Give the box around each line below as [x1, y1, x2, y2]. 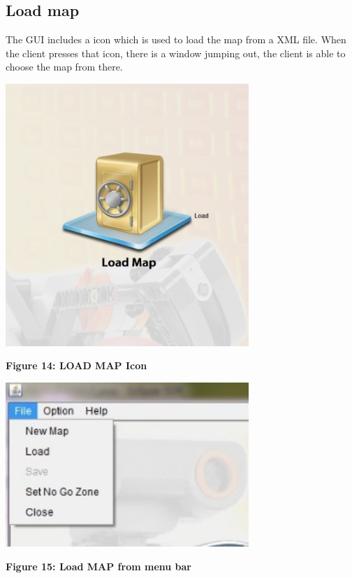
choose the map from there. [6, 59, 123, 74]
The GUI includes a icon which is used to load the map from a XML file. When [6, 32, 346, 47]
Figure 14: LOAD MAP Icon [6, 358, 147, 373]
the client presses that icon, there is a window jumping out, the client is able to [6, 45, 346, 60]
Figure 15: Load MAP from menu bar [6, 558, 191, 573]
